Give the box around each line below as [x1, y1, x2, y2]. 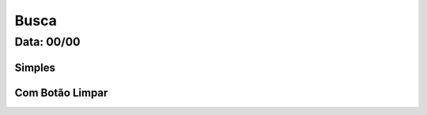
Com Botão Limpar [14, 86, 108, 99]
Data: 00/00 [14, 35, 81, 49]
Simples [14, 61, 55, 74]
